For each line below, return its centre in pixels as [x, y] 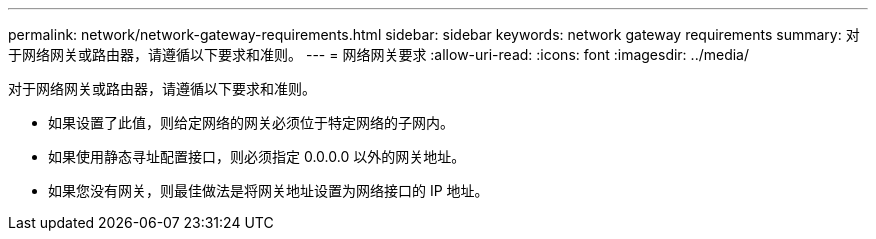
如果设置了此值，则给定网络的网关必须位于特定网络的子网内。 [251, 122]
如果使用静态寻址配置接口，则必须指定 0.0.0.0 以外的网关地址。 [257, 156]
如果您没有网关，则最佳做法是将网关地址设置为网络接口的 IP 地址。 [268, 190]
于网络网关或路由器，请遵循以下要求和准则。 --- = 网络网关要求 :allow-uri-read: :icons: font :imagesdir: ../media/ [379, 54]
